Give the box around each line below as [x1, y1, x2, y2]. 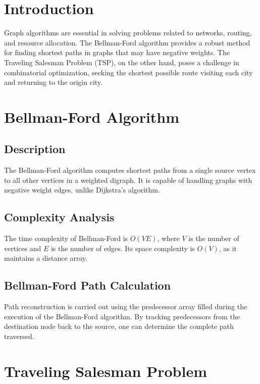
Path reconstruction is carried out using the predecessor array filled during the [4, 301, 247, 312]
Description [4, 141, 66, 157]
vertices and [4, 243, 41, 253]
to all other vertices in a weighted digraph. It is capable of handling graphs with [4, 174, 252, 185]
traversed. [4, 331, 34, 342]
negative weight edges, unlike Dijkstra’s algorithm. [4, 184, 160, 195]
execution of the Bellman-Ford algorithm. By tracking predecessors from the [4, 311, 240, 321]
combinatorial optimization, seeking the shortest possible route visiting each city [4, 67, 253, 77]
